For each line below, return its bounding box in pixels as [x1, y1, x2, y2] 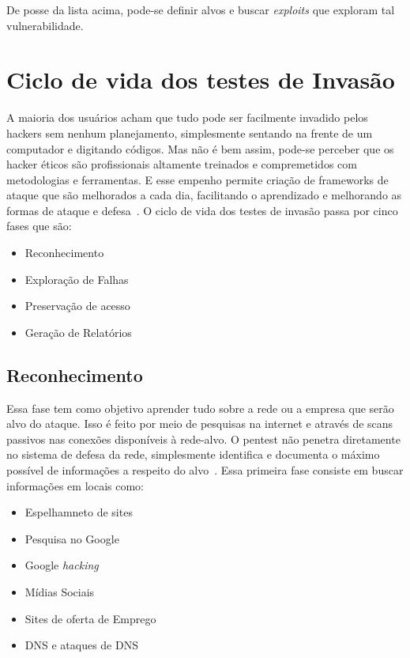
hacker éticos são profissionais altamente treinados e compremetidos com [6, 156, 357, 172]
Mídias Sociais [24, 583, 95, 599]
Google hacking [24, 557, 99, 573]
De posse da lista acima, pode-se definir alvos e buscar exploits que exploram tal [6, 2, 395, 17]
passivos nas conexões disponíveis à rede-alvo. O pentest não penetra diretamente [6, 430, 401, 447]
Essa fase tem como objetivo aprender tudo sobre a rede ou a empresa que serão [6, 399, 394, 416]
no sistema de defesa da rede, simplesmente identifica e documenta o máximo [6, 446, 380, 463]
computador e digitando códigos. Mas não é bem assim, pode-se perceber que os [6, 140, 394, 157]
